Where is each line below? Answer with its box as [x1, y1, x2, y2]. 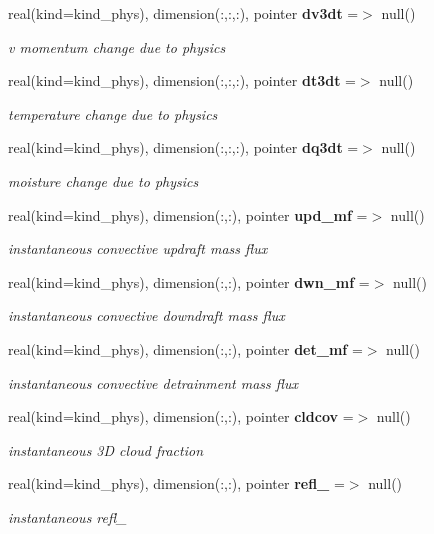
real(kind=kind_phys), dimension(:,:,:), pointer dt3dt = [8, 70, 356, 91]
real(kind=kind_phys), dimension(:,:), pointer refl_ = [8, 473, 345, 494]
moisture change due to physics [8, 170, 199, 191]
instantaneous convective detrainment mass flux [8, 372, 299, 393]
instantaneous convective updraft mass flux [8, 238, 268, 259]
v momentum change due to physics [8, 36, 226, 57]
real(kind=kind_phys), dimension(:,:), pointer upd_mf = [8, 204, 368, 225]
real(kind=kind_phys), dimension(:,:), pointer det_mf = [8, 338, 363, 359]
